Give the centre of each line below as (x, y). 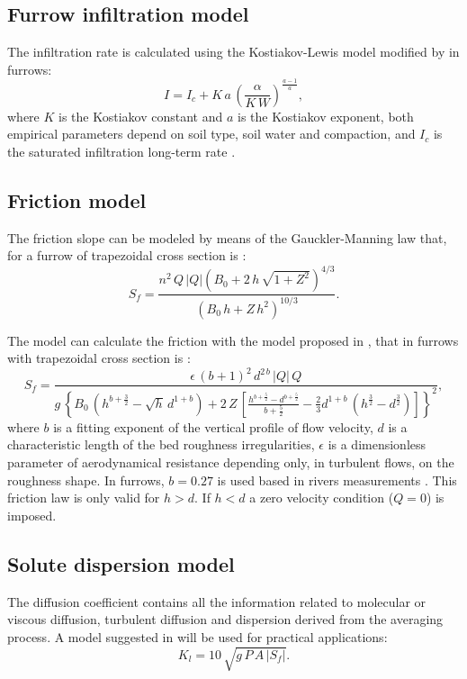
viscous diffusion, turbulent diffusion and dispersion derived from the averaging (225, 619)
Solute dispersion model (121, 563)
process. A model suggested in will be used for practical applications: (198, 636)
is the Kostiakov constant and (141, 116)
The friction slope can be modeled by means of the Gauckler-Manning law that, (227, 237)
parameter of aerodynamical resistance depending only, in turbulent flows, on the (231, 462)
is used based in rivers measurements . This (337, 480)
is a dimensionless (377, 444)
